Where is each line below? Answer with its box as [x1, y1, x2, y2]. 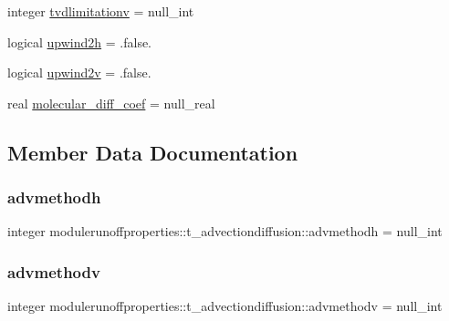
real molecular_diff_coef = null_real [7, 93, 215, 112]
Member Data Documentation [7, 138, 298, 166]
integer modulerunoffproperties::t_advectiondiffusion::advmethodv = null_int [7, 296, 443, 316]
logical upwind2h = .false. [7, 32, 152, 51]
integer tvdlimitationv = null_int [7, 2, 194, 20]
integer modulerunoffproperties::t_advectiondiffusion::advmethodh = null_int [7, 222, 443, 241]
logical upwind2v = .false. [7, 63, 151, 82]
